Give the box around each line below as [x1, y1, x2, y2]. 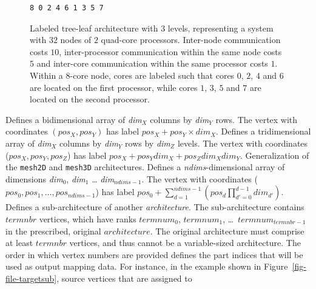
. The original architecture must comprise [150, 224, 304, 237]
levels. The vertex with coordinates [177, 136, 308, 149]
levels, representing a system [167, 21, 274, 34]
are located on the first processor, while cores [30, 81, 198, 93]
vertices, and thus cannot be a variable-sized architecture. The [69, 236, 301, 249]
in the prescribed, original [5, 224, 101, 237]
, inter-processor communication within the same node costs [59, 45, 282, 58]
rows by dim [125, 136, 170, 149]
